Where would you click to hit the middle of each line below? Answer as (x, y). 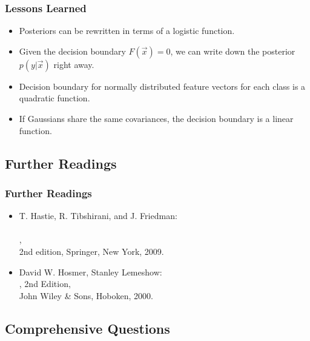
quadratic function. (54, 98)
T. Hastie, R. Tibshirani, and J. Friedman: (98, 216)
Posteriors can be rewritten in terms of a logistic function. (127, 31)
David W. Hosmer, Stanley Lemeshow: (91, 272)
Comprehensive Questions (87, 328)
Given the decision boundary (72, 51)
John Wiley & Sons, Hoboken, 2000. (86, 295)
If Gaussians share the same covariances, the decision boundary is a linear (156, 118)
